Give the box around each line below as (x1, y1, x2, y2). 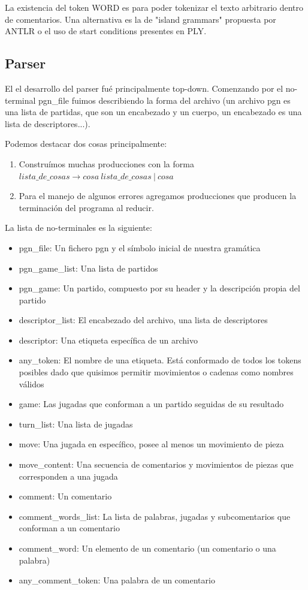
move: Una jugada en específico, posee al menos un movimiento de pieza (19, 438, 284, 450)
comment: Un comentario (19, 490, 112, 502)
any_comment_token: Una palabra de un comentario (19, 574, 215, 586)
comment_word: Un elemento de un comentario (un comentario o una (19, 542, 276, 555)
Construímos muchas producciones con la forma (19, 157, 194, 170)
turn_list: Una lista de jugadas (19, 417, 133, 430)
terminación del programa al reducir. (19, 201, 154, 213)
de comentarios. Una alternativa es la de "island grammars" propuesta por (5, 13, 276, 25)
